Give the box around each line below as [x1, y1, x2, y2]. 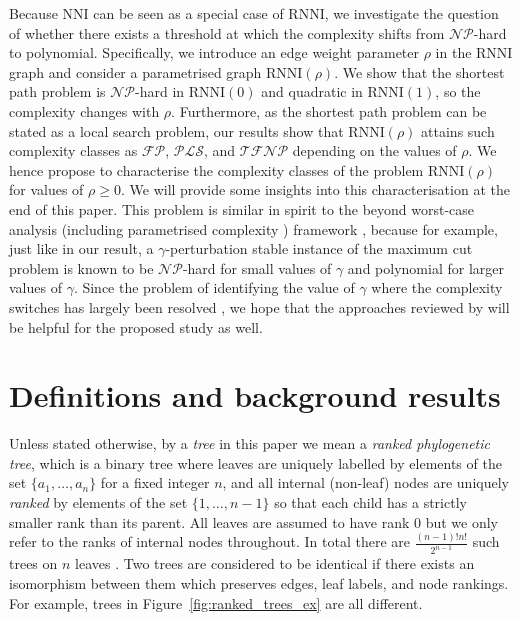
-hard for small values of [182, 257, 332, 278]
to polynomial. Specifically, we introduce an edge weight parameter [9, 42, 420, 63]
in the [435, 42, 472, 63]
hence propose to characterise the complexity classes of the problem [9, 159, 424, 180]
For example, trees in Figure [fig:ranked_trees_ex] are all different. [9, 592, 423, 613]
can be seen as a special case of [93, 3, 284, 23]
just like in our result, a [9, 238, 154, 259]
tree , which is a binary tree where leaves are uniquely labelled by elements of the [9, 452, 502, 473]
